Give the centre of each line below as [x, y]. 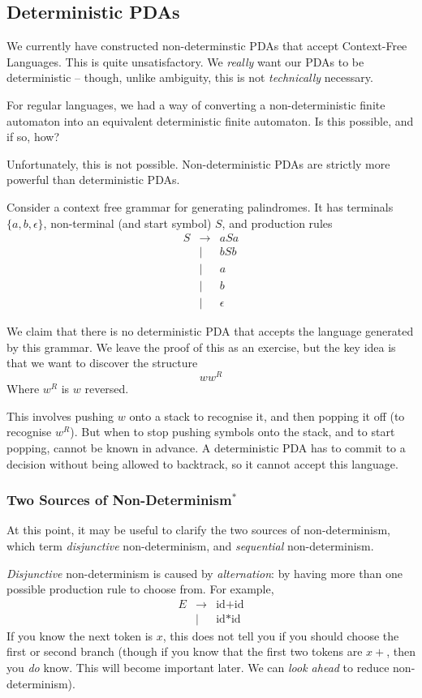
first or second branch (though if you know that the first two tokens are [185, 651]
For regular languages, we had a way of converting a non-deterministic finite [196, 104]
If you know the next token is [80, 635]
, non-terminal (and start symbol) [127, 223]
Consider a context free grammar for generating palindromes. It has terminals [200, 206]
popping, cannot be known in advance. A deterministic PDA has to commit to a [206, 447]
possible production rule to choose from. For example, [140, 589]
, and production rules [277, 223]
